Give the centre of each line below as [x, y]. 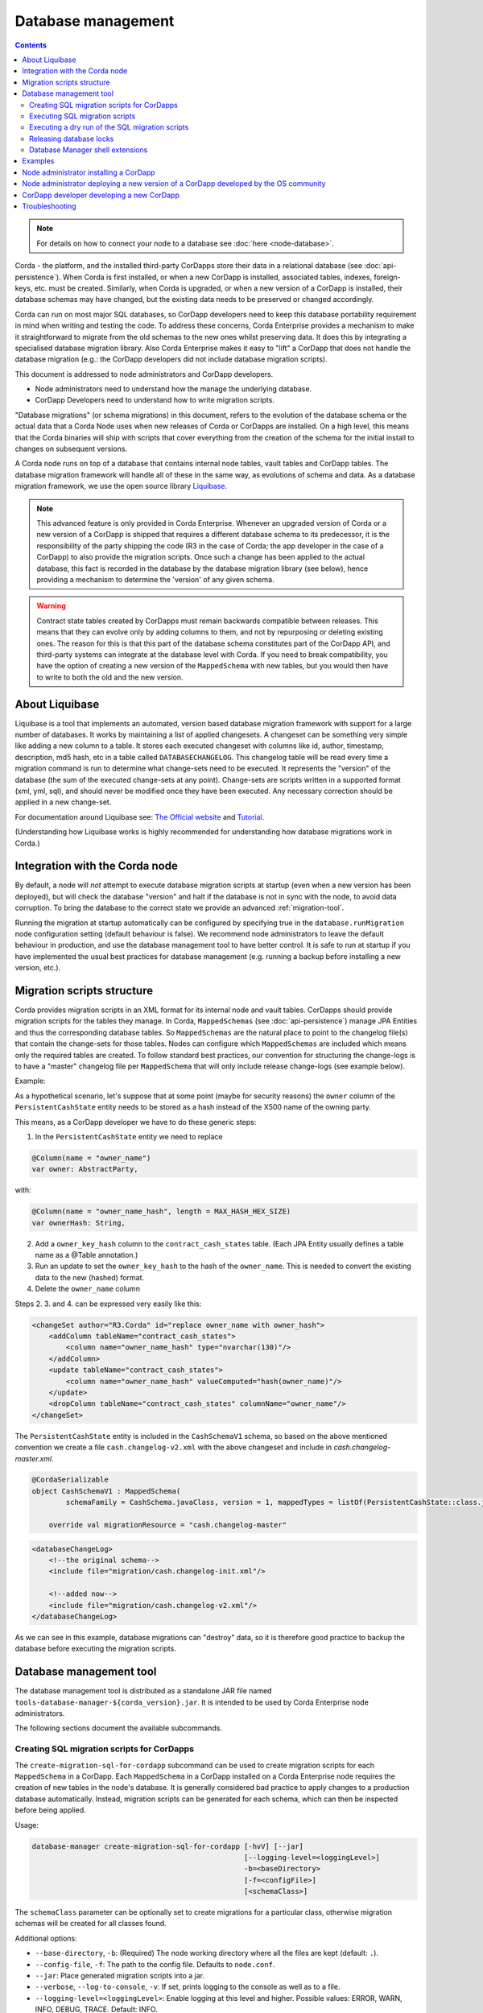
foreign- [388, 277]
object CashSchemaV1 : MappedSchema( [106, 1491]
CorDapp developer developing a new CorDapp [101, 195]
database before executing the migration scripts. [95, 1649]
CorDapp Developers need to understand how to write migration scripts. [155, 400]
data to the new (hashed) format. [90, 1277]
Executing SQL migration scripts [83, 116]
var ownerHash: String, [79, 1223]
